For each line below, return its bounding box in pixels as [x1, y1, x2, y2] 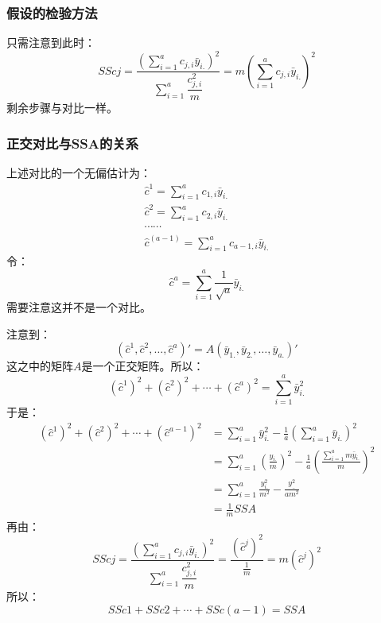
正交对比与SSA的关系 [6, 133, 138, 153]
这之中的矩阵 [6, 358, 73, 374]
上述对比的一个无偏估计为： [6, 164, 151, 181]
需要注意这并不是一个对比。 [6, 299, 151, 315]
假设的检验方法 [6, 2, 98, 22]
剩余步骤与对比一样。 [6, 99, 118, 116]
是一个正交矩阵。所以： [81, 358, 204, 374]
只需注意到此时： [6, 34, 95, 51]
